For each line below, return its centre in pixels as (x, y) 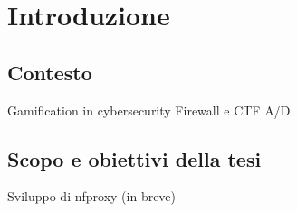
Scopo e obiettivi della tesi (134, 158)
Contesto (50, 72)
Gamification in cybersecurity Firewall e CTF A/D (149, 110)
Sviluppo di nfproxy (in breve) (92, 196)
